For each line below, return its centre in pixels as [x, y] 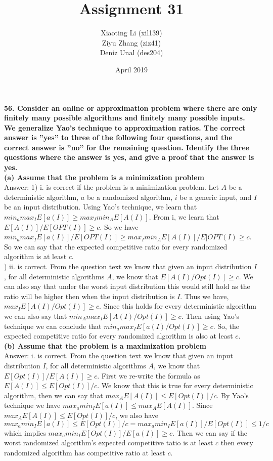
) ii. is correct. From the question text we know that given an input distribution [128, 266]
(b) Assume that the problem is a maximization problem [105, 345]
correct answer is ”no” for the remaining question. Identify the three [127, 147]
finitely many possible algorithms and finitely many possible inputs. [125, 118]
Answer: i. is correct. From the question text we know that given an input [119, 355]
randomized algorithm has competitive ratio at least [85, 452]
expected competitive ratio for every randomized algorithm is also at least [119, 336]
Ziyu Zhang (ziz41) [131, 42]
